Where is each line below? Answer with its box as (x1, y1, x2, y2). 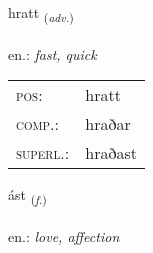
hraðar (85, 112, 131, 136)
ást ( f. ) (8, 184, 47, 208)
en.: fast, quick (8, 43, 97, 64)
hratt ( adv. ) (8, 2, 74, 25)
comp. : (16, 112, 59, 136)
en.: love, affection (8, 226, 120, 247)
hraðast (85, 141, 137, 165)
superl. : (16, 141, 70, 165)
